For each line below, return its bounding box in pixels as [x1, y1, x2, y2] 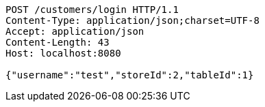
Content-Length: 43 [5, 37, 110, 48]
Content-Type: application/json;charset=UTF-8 [5, 15, 260, 26]
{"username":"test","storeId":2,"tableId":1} [5, 70, 254, 80]
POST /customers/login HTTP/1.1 [5, 4, 179, 15]
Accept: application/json [5, 26, 144, 37]
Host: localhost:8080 [5, 48, 121, 59]
